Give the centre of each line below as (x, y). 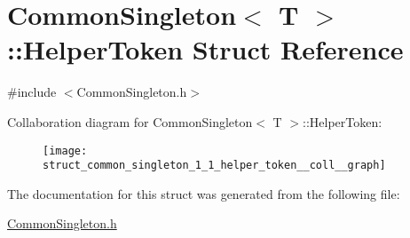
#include (32, 92)
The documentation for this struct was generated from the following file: (204, 193)
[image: (65, 151)
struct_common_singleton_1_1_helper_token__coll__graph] (214, 166)
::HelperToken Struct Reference (205, 49)
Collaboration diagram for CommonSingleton (130, 121)
